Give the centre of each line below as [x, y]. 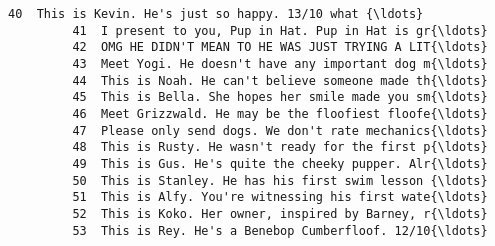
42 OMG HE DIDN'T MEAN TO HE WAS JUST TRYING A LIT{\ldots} [280, 47]
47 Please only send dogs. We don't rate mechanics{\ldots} [280, 130]
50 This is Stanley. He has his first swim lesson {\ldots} [280, 180]
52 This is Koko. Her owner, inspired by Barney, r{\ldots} [280, 213]
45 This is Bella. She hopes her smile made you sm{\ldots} [280, 97]
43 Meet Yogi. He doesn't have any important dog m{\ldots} [280, 63]
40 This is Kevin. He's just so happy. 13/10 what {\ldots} [216, 14]
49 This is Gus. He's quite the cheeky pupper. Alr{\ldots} [280, 163]
